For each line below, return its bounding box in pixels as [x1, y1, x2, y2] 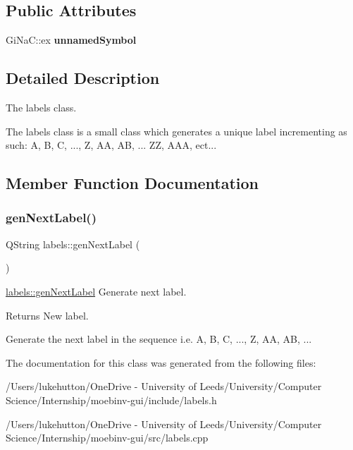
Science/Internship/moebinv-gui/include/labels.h [6, 392, 217, 407]
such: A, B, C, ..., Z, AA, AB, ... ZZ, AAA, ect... [6, 138, 217, 152]
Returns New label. [6, 308, 89, 322]
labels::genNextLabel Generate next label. [6, 284, 187, 298]
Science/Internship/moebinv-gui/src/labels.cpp [6, 430, 209, 445]
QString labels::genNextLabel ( [6, 236, 140, 251]
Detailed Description [6, 67, 160, 89]
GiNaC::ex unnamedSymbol [6, 32, 137, 47]
